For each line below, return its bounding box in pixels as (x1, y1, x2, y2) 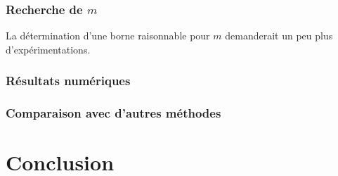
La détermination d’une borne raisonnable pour (6, 28, 210, 43)
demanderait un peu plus (225, 28, 333, 43)
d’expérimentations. (6, 42, 91, 56)
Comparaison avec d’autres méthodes (6, 104, 221, 122)
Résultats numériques (6, 72, 131, 89)
